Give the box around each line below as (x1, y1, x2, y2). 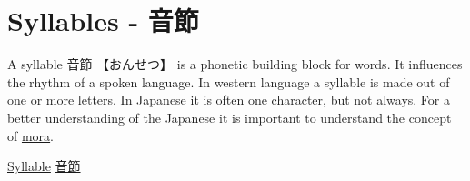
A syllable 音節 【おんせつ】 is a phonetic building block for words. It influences (7, 55, 463, 74)
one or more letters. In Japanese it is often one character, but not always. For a (7, 90, 451, 109)
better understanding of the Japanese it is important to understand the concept (7, 107, 452, 126)
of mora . (7, 126, 55, 145)
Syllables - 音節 (7, 2, 199, 39)
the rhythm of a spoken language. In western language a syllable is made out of (7, 72, 450, 91)
